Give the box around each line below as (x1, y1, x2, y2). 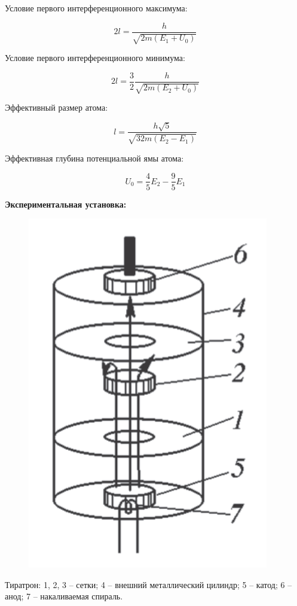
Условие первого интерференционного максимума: (5, 2, 188, 14)
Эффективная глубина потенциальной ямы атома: (5, 151, 184, 164)
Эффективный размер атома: (5, 101, 108, 114)
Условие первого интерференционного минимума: (5, 51, 185, 64)
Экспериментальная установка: (5, 197, 127, 210)
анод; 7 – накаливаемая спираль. (5, 590, 123, 602)
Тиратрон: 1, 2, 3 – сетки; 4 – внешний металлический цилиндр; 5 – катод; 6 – (5, 578, 292, 590)
